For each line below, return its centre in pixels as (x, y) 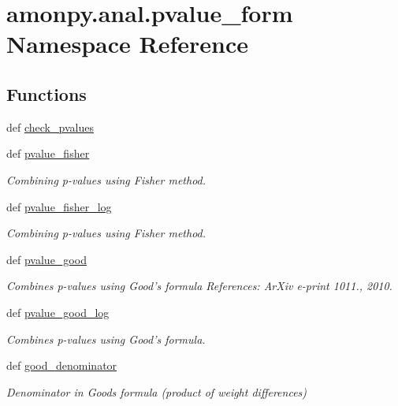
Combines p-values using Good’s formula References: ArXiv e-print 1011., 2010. (199, 286)
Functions (46, 93)
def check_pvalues (50, 127)
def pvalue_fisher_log (59, 206)
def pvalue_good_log (58, 312)
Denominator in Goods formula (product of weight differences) (157, 391)
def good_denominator (62, 365)
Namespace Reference (127, 44)
